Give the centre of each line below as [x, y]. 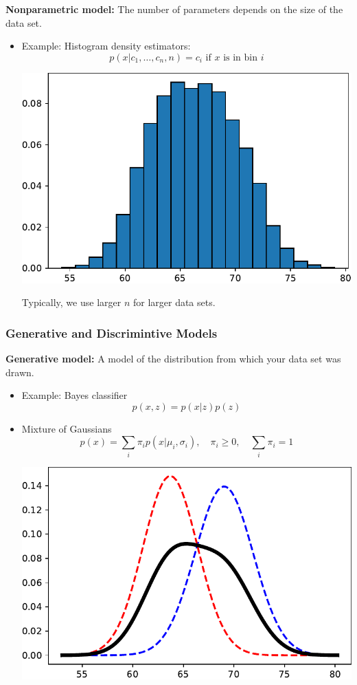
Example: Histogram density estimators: [106, 46]
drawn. [20, 372]
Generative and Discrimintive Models [112, 333]
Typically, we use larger [71, 302]
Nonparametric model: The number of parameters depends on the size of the [174, 9]
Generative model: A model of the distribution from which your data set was [173, 359]
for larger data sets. [174, 302]
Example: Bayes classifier [74, 395]
